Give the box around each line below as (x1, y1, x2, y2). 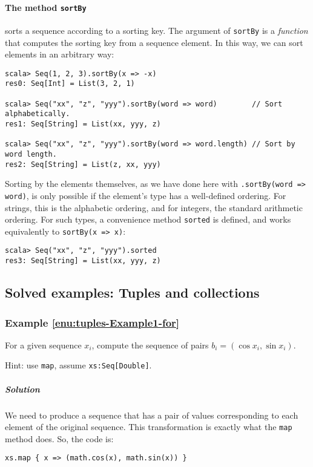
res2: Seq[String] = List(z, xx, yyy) (5, 160, 161, 169)
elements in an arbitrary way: (5, 48, 114, 60)
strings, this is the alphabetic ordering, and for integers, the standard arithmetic (5, 201, 303, 214)
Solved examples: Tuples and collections (5, 283, 260, 302)
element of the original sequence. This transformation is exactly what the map (5, 420, 292, 433)
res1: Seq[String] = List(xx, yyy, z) (5, 119, 161, 128)
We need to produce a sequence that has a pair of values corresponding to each (5, 408, 298, 421)
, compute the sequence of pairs (91, 338, 209, 351)
